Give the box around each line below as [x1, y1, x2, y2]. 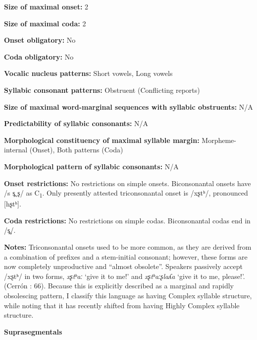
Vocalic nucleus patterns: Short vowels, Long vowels [4, 68, 173, 78]
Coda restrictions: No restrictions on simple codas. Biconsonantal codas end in [4, 215, 251, 225]
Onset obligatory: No [4, 35, 76, 45]
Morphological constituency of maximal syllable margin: [4, 135, 200, 145]
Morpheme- [202, 135, 236, 145]
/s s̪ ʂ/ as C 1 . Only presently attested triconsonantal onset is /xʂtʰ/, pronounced [4, 188, 248, 199]
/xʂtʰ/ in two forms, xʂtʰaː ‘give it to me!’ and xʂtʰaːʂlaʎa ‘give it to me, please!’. [4, 271, 245, 281]
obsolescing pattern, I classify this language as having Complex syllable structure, [4, 290, 252, 300]
